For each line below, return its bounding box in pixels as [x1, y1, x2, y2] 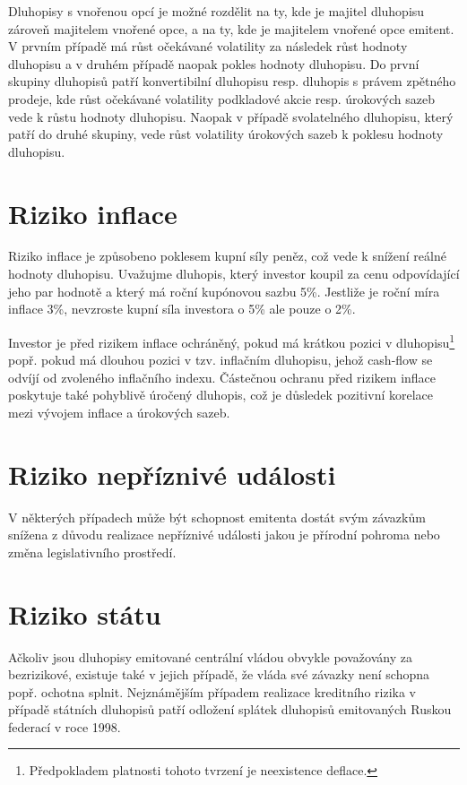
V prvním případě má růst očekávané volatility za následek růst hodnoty [8, 37, 408, 56]
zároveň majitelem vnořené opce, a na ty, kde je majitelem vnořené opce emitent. [8, 19, 454, 38]
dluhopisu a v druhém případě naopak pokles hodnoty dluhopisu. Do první [8, 54, 419, 73]
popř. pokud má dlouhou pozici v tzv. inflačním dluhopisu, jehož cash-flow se [8, 350, 433, 369]
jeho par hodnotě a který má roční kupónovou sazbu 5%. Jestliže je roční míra [8, 281, 440, 300]
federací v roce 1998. [8, 717, 121, 736]
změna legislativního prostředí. [8, 542, 177, 561]
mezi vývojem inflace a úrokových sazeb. [8, 402, 230, 421]
